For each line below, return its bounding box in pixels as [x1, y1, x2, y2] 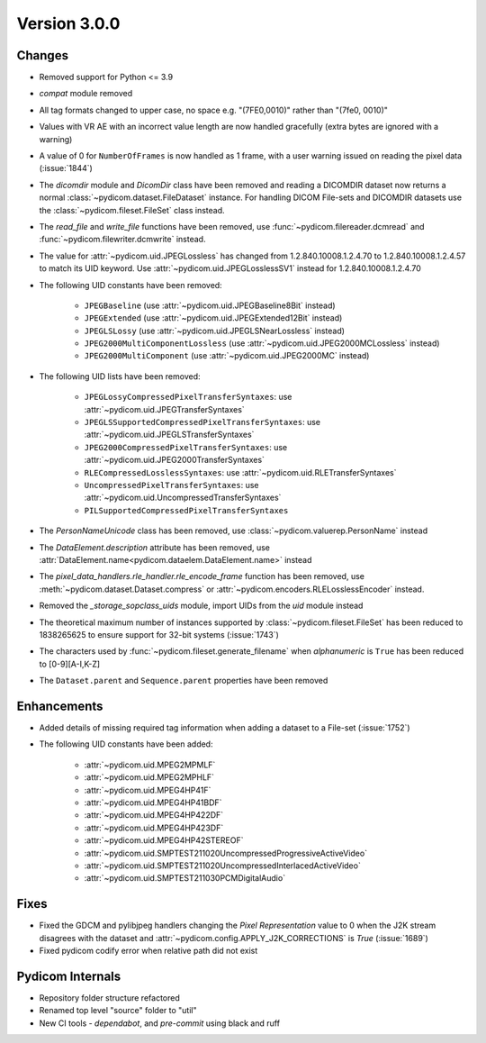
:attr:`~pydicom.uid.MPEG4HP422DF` [84, 810, 224, 821]
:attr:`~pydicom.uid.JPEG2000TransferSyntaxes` [84, 455, 265, 466]
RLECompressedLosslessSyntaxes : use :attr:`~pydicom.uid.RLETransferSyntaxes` [84, 467, 397, 477]
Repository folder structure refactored [39, 992, 180, 1003]
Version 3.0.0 [16, 14, 121, 33]
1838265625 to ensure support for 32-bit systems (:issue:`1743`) [39, 629, 279, 639]
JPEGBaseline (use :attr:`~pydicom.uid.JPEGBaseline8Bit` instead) [84, 300, 337, 311]
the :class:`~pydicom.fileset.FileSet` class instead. [39, 204, 225, 215]
